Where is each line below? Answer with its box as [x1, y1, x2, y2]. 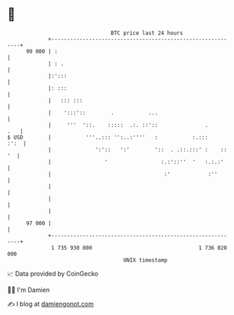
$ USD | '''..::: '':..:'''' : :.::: [7, 133, 209, 141]
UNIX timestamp [123, 256, 168, 264]
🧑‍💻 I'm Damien [7, 286, 50, 294]
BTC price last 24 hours [111, 29, 184, 36]
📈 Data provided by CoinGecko [7, 269, 99, 278]
